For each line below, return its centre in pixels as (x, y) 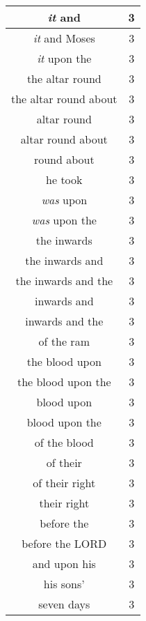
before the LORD (64, 543)
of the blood (64, 442)
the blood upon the (64, 382)
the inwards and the (64, 281)
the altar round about (64, 99)
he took (64, 179)
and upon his (64, 563)
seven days (64, 604)
